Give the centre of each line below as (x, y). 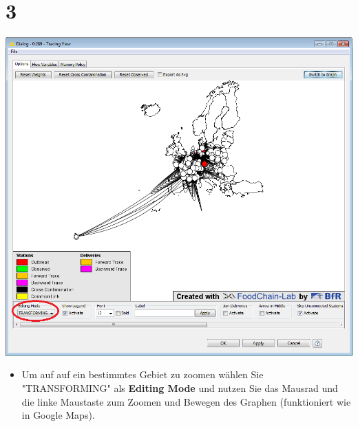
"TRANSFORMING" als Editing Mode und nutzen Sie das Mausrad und (180, 388)
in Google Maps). (58, 415)
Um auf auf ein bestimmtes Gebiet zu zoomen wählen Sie (143, 374)
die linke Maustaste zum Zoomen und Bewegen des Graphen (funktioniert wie (186, 401)
